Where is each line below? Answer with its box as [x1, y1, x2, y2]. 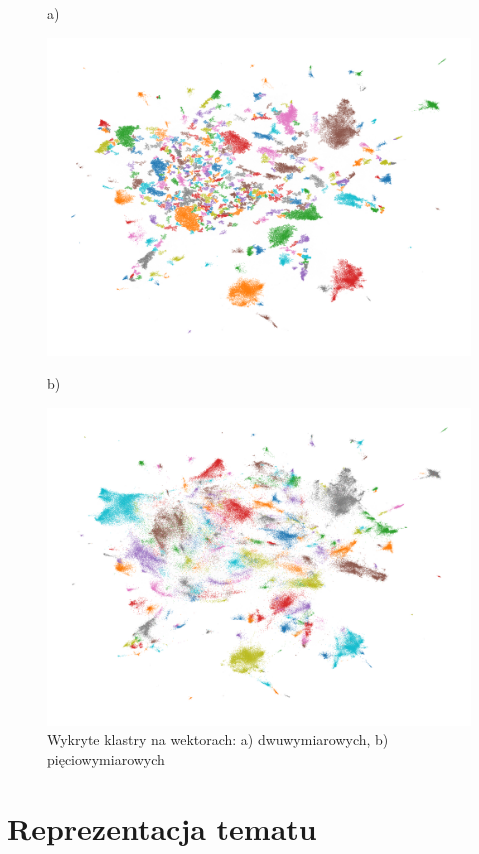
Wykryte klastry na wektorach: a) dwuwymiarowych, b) [47, 729, 389, 750]
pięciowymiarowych [47, 748, 165, 769]
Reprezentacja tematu [7, 807, 317, 848]
